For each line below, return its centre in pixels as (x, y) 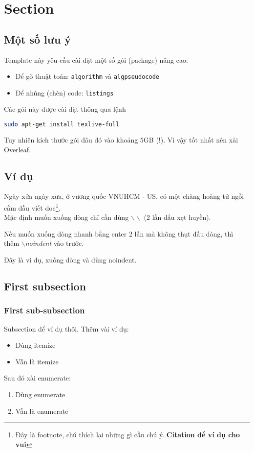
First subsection (45, 286)
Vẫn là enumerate (42, 411)
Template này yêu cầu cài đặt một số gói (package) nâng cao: (96, 59)
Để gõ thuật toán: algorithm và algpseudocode (87, 76)
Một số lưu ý (38, 39)
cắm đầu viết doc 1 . (32, 207)
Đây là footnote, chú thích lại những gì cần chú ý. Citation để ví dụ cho (128, 435)
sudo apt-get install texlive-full (62, 125)
